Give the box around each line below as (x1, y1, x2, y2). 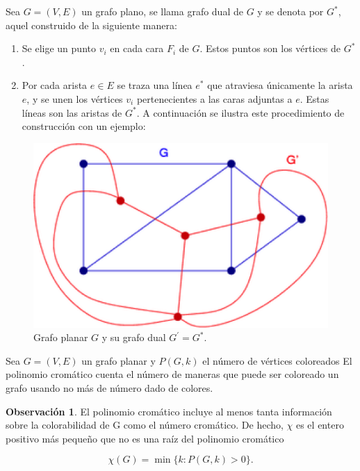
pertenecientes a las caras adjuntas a (136, 91, 293, 106)
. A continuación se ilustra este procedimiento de (136, 105, 345, 119)
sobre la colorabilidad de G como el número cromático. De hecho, (6, 418, 284, 432)
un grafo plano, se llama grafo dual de (81, 4, 243, 18)
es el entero (295, 418, 344, 432)
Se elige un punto (22, 41, 96, 56)
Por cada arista (22, 78, 88, 92)
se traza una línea (117, 78, 193, 92)
